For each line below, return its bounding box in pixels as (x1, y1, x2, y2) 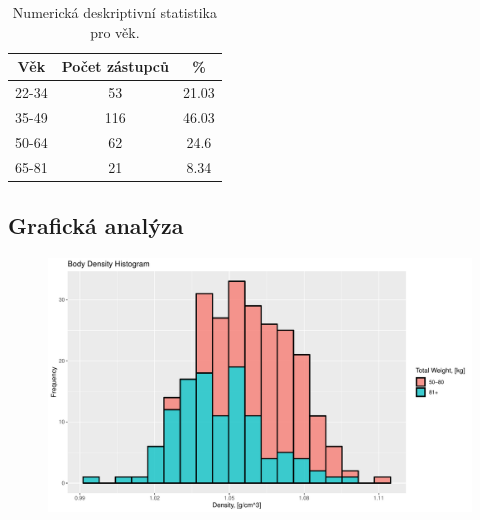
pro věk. (90, 21, 140, 42)
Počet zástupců (61, 56, 169, 77)
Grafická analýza (8, 210, 184, 241)
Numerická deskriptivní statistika (12, 2, 217, 22)
